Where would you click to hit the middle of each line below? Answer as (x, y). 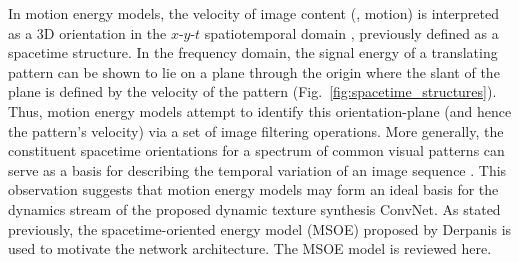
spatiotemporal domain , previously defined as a (351, 32)
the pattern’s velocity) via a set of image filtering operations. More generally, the (256, 130)
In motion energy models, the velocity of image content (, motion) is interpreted (254, 13)
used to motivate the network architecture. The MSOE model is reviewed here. (250, 248)
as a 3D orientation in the (87, 32)
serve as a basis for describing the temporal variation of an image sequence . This (257, 169)
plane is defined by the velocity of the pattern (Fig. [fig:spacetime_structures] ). (252, 91)
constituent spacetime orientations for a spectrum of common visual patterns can (256, 150)
